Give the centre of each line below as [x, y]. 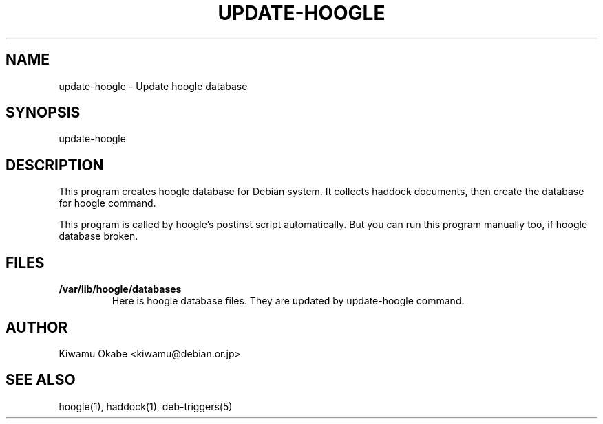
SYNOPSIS [43, 113]
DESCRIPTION [55, 165]
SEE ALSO [41, 380]
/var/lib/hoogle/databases [120, 289]
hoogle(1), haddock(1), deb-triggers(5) [146, 406]
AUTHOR [37, 327]
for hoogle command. [107, 203]
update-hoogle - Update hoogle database [153, 86]
